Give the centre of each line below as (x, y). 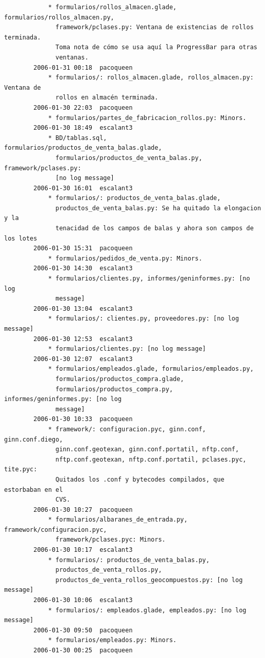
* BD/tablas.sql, (77, 138)
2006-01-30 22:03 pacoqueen (83, 107)
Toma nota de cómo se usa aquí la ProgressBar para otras (156, 47)
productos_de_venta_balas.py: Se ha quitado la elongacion (158, 208)
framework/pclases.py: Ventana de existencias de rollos (155, 27)
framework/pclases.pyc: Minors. (110, 540)
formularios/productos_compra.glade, (120, 379)
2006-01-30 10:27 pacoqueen (83, 510)
